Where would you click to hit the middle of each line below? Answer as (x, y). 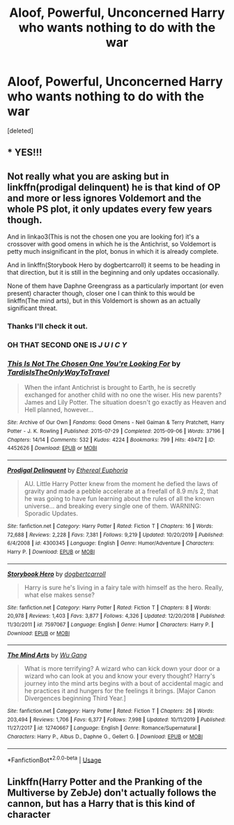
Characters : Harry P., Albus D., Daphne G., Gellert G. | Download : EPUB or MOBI (105, 737)
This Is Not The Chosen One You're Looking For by (94, 363)
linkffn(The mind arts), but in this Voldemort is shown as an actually (104, 301)
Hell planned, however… (59, 410)
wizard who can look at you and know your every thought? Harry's (120, 676)
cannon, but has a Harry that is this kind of (101, 803)
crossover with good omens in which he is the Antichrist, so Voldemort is (112, 244)
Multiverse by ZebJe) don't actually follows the (112, 793)
